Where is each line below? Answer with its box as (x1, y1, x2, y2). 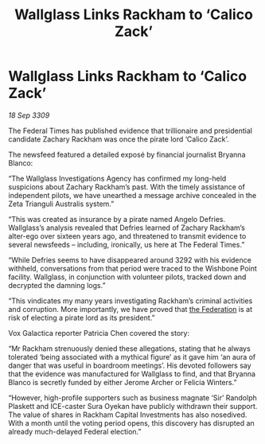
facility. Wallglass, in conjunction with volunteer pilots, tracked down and (8, 272, 247, 282)
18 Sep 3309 (8, 110, 50, 120)
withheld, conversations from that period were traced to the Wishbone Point (8, 263, 257, 273)
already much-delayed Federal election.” (8, 426, 142, 436)
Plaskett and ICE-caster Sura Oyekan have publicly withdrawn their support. (8, 401, 258, 411)
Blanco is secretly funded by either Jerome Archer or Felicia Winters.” (8, 377, 237, 387)
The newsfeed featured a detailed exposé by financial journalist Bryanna (8, 150, 246, 159)
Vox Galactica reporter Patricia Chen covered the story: (8, 328, 189, 337)
